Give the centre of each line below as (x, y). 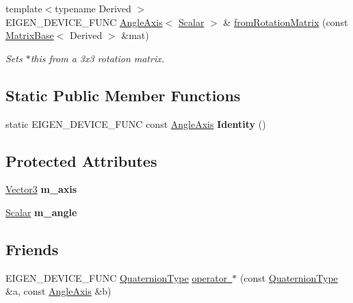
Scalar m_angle (41, 212)
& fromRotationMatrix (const (286, 22)
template (24, 8)
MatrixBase (30, 35)
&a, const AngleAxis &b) (58, 291)
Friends (32, 249)
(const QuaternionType (289, 277)
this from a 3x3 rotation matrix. (97, 58)
